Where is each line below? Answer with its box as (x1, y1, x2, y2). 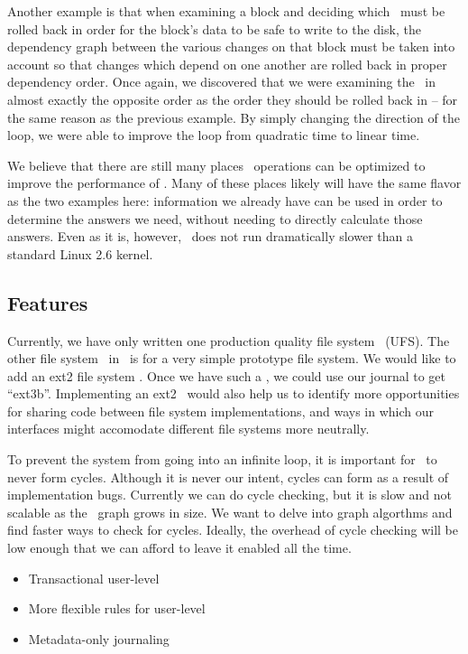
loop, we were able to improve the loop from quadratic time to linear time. (7, 126, 420, 145)
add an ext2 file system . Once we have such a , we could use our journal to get (7, 366, 446, 385)
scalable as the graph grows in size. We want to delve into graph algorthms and (7, 502, 453, 521)
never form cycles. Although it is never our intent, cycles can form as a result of (7, 467, 449, 486)
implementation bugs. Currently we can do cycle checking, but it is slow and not (7, 485, 453, 504)
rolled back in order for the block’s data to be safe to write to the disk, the (7, 19, 421, 38)
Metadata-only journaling (28, 629, 170, 648)
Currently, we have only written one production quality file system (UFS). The (7, 331, 450, 350)
